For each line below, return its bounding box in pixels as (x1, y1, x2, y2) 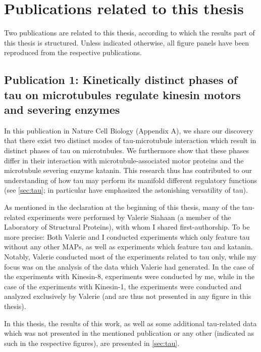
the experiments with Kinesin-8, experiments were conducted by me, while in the (4, 271, 255, 282)
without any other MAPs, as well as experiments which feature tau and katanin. (4, 241, 253, 252)
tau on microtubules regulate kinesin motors (4, 86, 241, 102)
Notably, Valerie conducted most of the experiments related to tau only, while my (4, 251, 256, 262)
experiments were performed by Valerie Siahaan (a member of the (27, 211, 231, 222)
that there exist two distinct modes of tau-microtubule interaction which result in (4, 135, 256, 146)
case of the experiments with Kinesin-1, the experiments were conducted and (4, 281, 242, 291)
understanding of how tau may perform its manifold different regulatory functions (4, 174, 257, 185)
